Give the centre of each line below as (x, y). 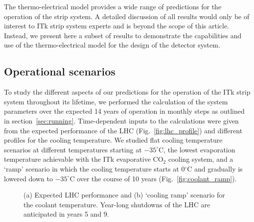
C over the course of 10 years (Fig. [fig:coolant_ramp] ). (153, 178)
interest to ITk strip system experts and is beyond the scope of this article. (117, 26)
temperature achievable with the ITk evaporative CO (84, 159)
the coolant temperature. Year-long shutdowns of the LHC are (117, 204)
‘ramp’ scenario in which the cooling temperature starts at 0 (94, 168)
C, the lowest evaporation (197, 149)
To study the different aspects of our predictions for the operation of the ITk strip (127, 92)
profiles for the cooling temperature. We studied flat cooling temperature (113, 140)
